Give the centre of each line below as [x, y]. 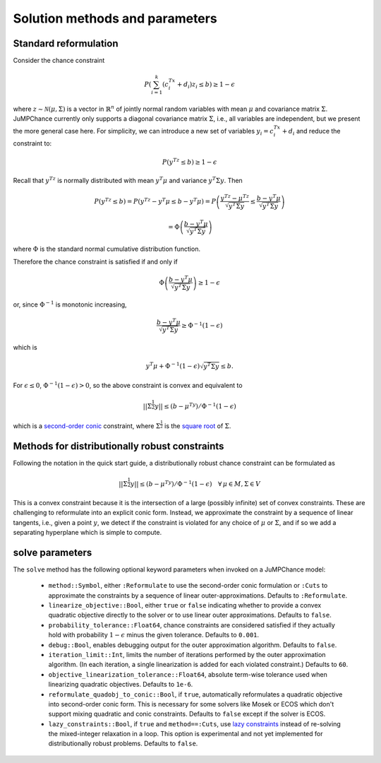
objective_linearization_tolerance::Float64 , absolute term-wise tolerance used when [188, 674]
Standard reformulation [66, 43]
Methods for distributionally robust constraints [119, 446]
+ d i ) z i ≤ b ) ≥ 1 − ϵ [206, 85]
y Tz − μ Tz [235, 197]
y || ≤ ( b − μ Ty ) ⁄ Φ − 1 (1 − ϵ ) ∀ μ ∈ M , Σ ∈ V [196, 484]
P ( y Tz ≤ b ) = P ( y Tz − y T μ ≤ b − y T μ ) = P [155, 201]
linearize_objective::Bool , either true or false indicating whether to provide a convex [185, 605]
